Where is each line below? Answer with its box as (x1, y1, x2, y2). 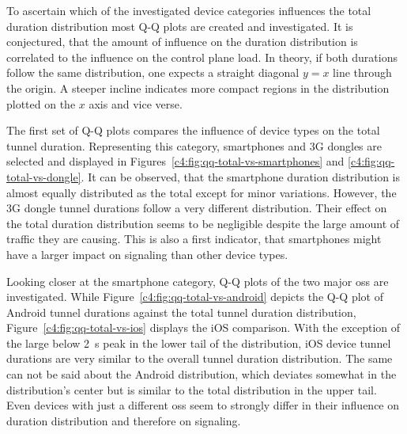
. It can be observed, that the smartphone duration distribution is (81, 168, 400, 185)
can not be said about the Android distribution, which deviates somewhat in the (6, 366, 397, 383)
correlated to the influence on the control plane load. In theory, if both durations (6, 48, 398, 65)
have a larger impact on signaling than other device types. (6, 246, 288, 262)
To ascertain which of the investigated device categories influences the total (6, 2, 371, 18)
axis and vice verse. (89, 95, 183, 112)
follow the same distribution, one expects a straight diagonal (6, 64, 300, 81)
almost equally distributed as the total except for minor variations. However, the (6, 184, 397, 200)
